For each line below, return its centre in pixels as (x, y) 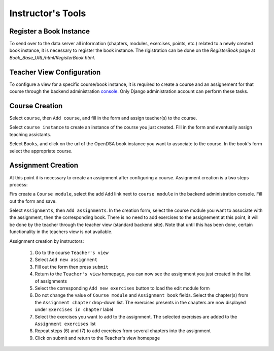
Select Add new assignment (66, 260)
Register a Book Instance (49, 31)
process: (19, 184)
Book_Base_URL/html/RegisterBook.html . (52, 57)
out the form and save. (33, 201)
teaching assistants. (30, 134)
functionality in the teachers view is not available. (61, 232)
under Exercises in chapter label (74, 309)
